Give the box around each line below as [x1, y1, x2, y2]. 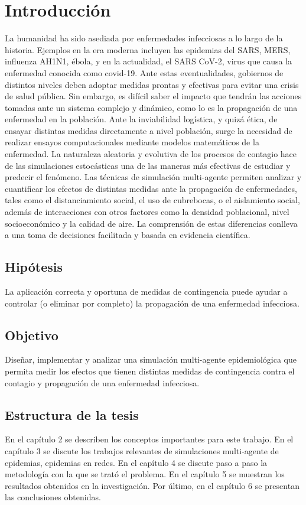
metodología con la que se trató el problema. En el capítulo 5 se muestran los [5, 468, 285, 480]
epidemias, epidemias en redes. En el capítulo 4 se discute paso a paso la [5, 456, 268, 468]
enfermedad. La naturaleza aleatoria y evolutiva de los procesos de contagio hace [5, 148, 297, 160]
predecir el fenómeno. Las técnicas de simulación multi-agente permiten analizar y [5, 171, 302, 183]
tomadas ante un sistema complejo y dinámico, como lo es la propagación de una [5, 101, 298, 113]
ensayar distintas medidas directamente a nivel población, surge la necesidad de [5, 124, 292, 136]
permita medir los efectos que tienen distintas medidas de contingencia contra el [5, 365, 295, 377]
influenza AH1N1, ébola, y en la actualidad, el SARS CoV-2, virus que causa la [5, 55, 292, 67]
